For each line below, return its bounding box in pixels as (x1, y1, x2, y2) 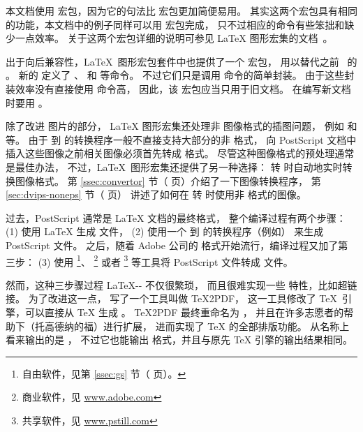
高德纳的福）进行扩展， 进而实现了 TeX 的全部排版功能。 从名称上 (44, 318, 350, 333)
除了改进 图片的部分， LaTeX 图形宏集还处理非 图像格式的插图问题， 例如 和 (6, 119, 357, 133)
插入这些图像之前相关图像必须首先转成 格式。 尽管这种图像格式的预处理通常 (6, 146, 355, 161)
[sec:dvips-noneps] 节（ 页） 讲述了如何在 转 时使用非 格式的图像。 (6, 187, 306, 202)
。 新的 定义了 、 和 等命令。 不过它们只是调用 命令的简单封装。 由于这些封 (6, 68, 355, 82)
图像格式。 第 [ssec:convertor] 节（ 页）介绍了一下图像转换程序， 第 (15, 173, 321, 188)
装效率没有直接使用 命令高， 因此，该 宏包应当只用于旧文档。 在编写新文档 (6, 81, 351, 96)
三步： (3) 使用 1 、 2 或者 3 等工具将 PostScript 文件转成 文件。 (6, 252, 293, 269)
